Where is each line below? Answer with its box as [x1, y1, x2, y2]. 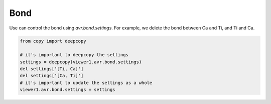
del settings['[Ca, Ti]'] [20, 73, 84, 79]
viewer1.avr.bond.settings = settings [20, 87, 115, 93]
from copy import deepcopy [20, 38, 86, 44]
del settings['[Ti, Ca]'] [20, 66, 84, 72]
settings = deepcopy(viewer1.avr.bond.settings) [20, 59, 142, 65]
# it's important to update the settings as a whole [20, 80, 153, 86]
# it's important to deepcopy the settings [20, 52, 129, 58]
